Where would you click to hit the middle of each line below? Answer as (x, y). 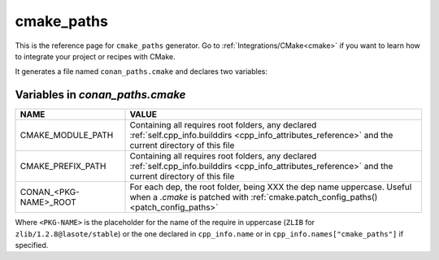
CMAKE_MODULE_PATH (67, 136)
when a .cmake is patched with (189, 197)
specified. (32, 245)
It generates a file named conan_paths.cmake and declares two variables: (141, 71)
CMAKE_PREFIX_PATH (63, 167)
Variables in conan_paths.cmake (100, 95)
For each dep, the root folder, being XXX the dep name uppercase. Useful (271, 187)
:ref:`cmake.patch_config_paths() (314, 197)
